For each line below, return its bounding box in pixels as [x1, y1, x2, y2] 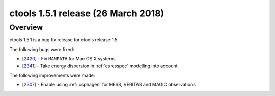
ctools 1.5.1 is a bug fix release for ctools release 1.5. [9, 37, 119, 43]
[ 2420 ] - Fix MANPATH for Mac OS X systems [22, 56, 116, 62]
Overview [9, 22, 43, 32]
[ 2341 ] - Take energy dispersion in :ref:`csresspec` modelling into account [22, 63, 178, 69]
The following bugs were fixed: [9, 46, 75, 52]
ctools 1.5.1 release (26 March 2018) [9, 8, 164, 19]
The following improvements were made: [9, 72, 95, 78]
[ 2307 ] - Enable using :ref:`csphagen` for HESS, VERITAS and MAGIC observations [22, 82, 196, 88]
